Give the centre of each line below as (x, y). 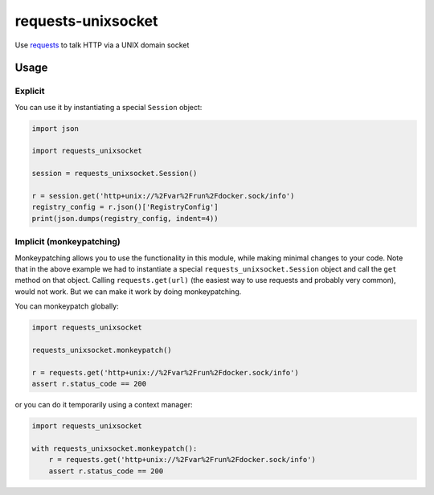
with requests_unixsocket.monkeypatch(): (115, 448)
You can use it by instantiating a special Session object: (108, 107)
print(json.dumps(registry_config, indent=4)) (125, 218)
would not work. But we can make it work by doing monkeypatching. (128, 291)
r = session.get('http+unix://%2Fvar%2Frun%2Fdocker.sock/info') (163, 196)
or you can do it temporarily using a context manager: (104, 405)
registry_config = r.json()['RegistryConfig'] (125, 207)
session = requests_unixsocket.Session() (115, 174)
